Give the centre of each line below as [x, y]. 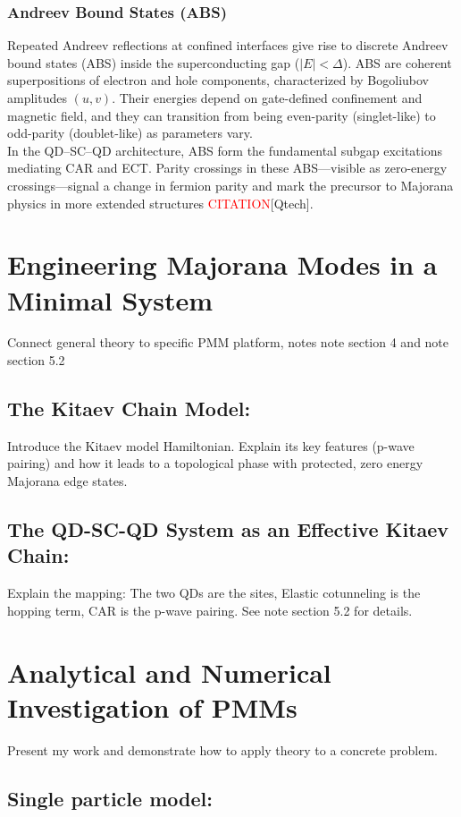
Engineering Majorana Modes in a [222, 264]
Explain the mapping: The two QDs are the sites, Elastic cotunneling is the [214, 593]
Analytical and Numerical [169, 672]
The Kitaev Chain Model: [129, 408]
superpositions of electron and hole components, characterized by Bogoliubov [218, 80]
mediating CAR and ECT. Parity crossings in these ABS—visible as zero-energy [227, 168]
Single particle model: [110, 798]
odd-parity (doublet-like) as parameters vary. [130, 133]
